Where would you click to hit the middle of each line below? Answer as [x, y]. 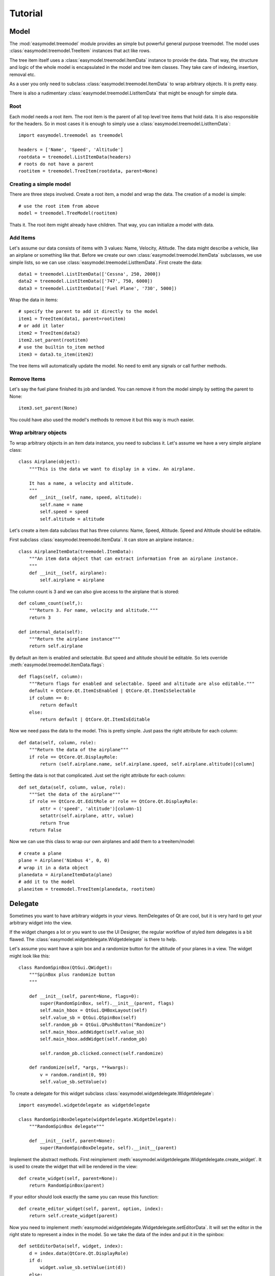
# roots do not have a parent [56, 164]
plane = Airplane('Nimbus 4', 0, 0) [64, 861]
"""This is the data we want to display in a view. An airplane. [112, 469]
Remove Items [28, 379]
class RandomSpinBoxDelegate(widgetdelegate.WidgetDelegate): [98, 1119]
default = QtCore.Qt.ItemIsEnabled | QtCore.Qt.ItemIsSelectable [112, 691]
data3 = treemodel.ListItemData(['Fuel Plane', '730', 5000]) [98, 288]
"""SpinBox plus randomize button [72, 975]
